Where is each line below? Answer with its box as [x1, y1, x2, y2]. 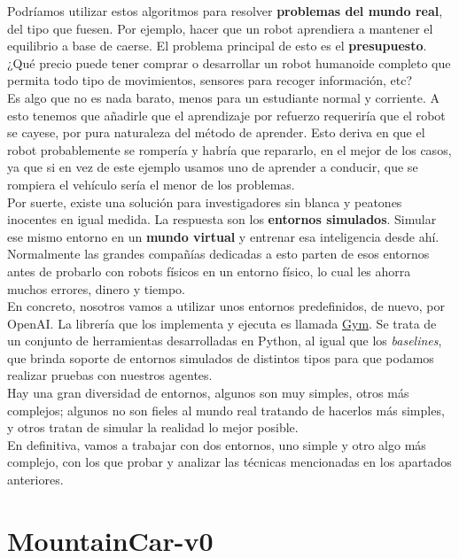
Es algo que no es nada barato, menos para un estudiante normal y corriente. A [7, 88, 440, 106]
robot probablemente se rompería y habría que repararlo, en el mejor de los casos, [7, 140, 452, 159]
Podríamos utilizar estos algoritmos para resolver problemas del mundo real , [7, 2, 443, 19]
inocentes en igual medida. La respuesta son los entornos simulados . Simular [7, 210, 437, 229]
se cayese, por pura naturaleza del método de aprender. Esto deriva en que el [7, 123, 425, 142]
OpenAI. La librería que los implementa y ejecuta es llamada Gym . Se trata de [7, 314, 437, 332]
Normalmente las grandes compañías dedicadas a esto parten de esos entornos [7, 244, 430, 263]
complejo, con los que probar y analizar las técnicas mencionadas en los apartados [7, 453, 452, 471]
